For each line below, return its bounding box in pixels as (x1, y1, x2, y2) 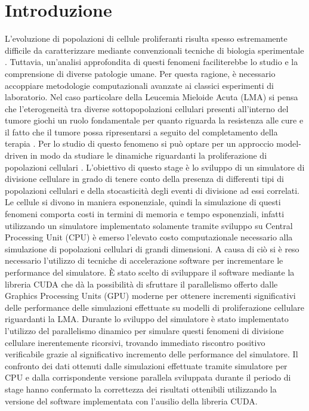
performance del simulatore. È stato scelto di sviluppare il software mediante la (5, 266, 295, 278)
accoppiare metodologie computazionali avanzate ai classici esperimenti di (5, 79, 274, 91)
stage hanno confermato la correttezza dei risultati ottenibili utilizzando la (5, 382, 277, 395)
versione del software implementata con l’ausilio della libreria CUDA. (5, 394, 258, 407)
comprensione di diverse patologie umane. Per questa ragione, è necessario (5, 67, 276, 79)
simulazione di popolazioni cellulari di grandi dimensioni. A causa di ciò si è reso (5, 242, 299, 255)
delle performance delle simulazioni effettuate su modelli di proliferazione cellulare (5, 301, 305, 313)
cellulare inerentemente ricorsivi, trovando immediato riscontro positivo (5, 336, 265, 348)
